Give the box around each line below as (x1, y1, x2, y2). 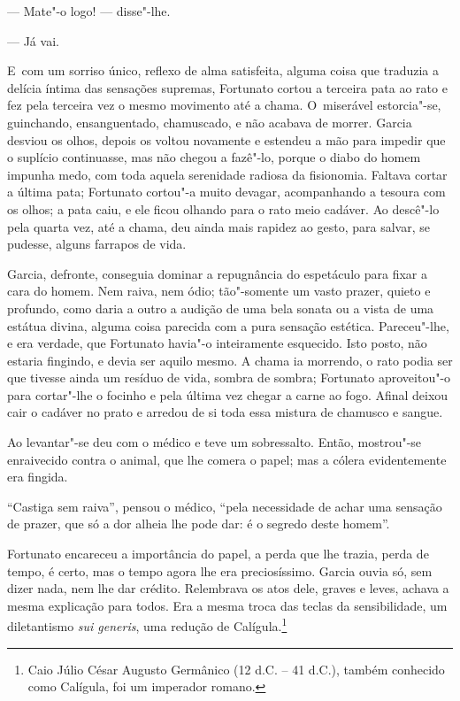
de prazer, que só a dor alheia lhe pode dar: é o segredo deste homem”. (7, 514, 390, 533)
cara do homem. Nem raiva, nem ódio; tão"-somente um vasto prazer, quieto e (7, 281, 431, 300)
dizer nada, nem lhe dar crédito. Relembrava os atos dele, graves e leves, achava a (7, 579, 449, 597)
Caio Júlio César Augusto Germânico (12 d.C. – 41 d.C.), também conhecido (27, 659, 445, 678)
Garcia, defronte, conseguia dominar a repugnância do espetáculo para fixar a (7, 264, 427, 282)
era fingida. (7, 467, 68, 486)
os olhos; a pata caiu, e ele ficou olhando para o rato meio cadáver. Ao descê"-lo (7, 199, 440, 218)
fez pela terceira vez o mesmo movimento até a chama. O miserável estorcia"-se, (7, 96, 441, 114)
